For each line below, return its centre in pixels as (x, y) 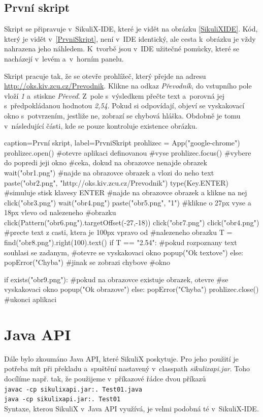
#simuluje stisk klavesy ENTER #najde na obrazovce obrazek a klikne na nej (126, 192)
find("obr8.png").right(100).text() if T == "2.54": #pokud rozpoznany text (121, 242)
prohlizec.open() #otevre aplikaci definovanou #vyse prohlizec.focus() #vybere (128, 152)
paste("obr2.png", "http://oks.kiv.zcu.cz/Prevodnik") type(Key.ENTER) (117, 182)
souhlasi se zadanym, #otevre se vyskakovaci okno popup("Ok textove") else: (124, 252)
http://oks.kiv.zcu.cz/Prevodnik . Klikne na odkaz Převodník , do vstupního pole (128, 86)
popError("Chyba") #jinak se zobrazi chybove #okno (87, 262)
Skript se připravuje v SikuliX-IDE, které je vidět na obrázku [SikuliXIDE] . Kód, (131, 29)
